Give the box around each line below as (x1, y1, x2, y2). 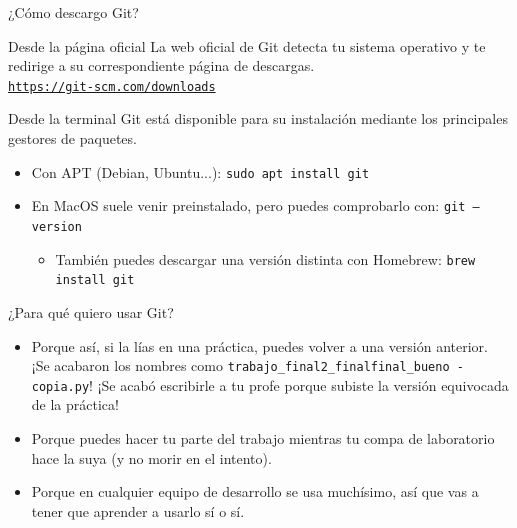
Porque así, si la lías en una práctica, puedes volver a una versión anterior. (31, 335, 488, 356)
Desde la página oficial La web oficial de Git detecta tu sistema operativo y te (8, 35, 486, 56)
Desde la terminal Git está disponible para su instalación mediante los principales (8, 108, 508, 129)
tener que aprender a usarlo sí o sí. (31, 500, 245, 521)
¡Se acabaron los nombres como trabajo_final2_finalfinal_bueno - (31, 355, 464, 376)
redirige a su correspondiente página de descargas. (8, 55, 315, 76)
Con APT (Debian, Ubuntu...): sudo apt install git (31, 161, 370, 182)
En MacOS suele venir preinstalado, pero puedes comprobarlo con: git (31, 195, 466, 216)
